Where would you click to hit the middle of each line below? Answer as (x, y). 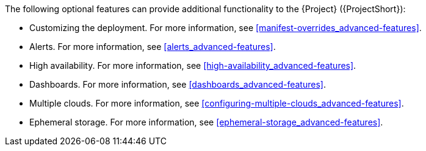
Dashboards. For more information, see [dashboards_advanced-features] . (178, 84)
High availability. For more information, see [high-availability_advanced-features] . (193, 65)
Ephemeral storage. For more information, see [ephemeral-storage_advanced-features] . (206, 122)
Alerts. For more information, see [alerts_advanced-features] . (153, 47)
